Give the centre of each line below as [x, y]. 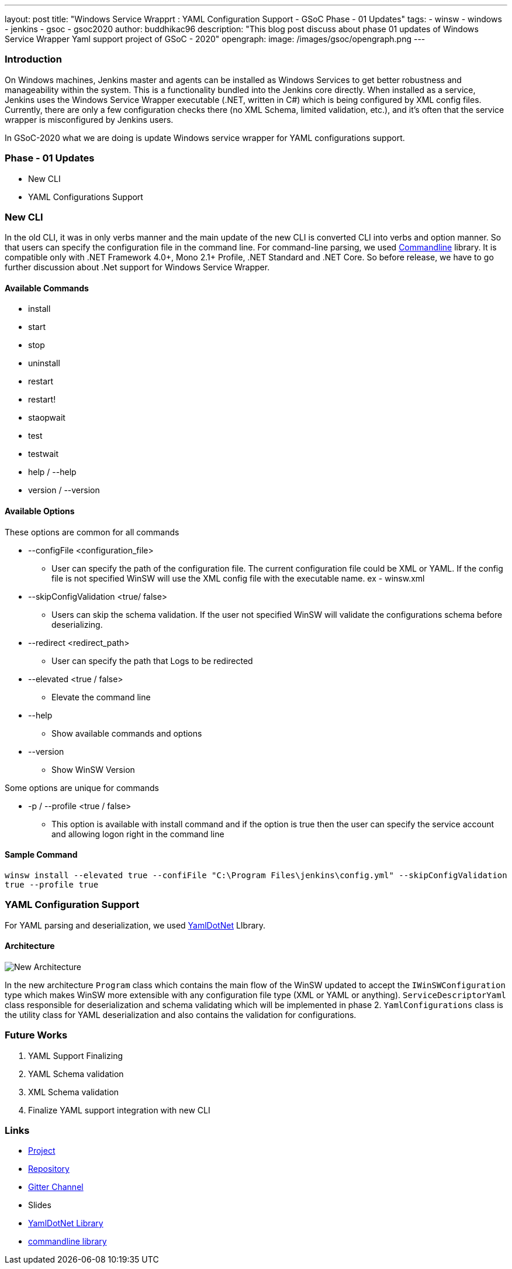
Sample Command [41, 855]
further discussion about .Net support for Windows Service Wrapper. [137, 267]
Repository [49, 1169]
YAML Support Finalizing [75, 1055]
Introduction [33, 59]
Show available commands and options [127, 733]
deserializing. [77, 624]
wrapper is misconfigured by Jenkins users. [89, 119]
